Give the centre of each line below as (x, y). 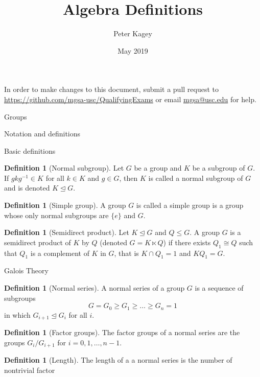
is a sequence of (219, 288)
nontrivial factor (30, 370)
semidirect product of (38, 242)
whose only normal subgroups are (56, 215)
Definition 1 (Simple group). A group (65, 205)
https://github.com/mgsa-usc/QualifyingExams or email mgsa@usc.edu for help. (130, 99)
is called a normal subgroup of (196, 178)
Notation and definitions (42, 134)
